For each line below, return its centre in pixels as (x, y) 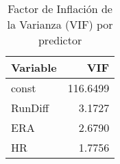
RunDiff (30, 108)
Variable (34, 67)
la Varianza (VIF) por (60, 24)
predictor (60, 40)
